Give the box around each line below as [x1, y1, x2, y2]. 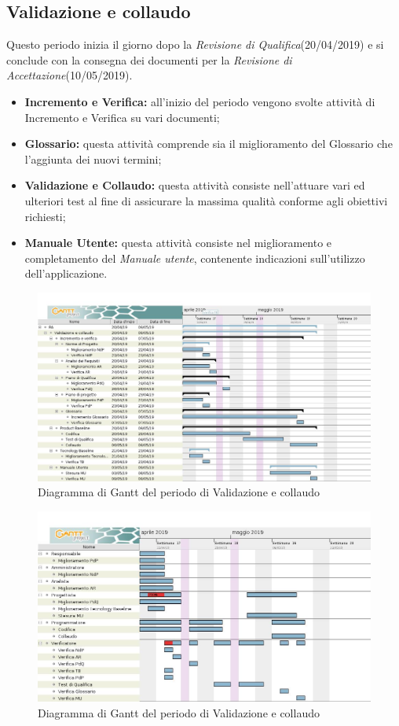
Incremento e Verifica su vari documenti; [24, 109, 220, 125]
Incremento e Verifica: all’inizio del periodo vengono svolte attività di [24, 93, 375, 109]
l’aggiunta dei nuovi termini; [24, 150, 162, 167]
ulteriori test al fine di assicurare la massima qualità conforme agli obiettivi [24, 192, 388, 208]
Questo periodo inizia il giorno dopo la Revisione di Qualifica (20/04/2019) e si [6, 36, 384, 53]
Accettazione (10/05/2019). [6, 67, 133, 83]
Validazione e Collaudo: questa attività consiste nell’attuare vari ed [24, 177, 365, 193]
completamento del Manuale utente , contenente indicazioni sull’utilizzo [24, 249, 365, 266]
